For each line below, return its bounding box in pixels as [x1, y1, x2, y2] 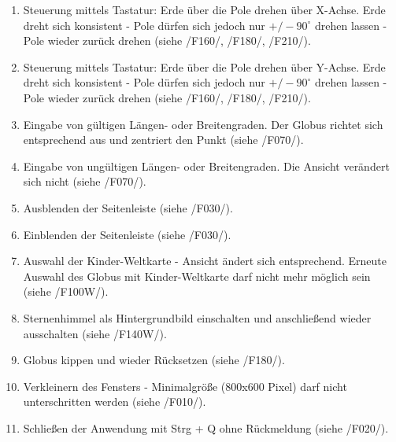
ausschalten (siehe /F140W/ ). [23, 325, 167, 341]
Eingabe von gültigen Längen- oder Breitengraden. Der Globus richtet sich [23, 116, 383, 132]
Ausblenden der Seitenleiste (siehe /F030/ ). [23, 199, 233, 215]
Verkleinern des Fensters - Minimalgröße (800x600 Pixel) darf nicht [23, 378, 347, 394]
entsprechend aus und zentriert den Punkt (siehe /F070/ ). [23, 131, 304, 148]
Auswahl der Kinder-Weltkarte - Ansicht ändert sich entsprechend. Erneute [23, 252, 387, 269]
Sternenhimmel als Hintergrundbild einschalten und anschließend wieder [23, 309, 372, 326]
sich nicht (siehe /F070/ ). [23, 173, 146, 190]
